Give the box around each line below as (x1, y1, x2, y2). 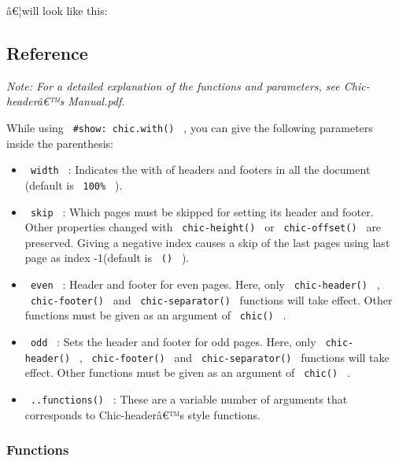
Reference (6, 40, 88, 65)
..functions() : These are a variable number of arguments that (30, 391, 348, 408)
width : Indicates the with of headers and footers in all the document (30, 161, 371, 178)
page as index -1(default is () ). (24, 249, 190, 266)
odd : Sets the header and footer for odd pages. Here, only (30, 334, 316, 350)
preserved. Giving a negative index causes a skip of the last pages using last (24, 234, 390, 250)
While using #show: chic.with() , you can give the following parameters (6, 119, 373, 135)
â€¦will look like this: (6, 2, 108, 18)
